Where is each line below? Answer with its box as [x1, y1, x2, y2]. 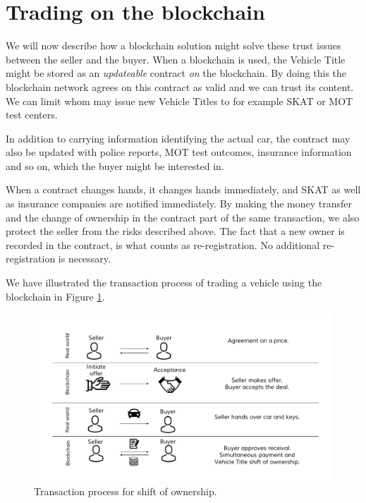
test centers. [6, 107, 58, 122]
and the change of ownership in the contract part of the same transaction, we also [6, 210, 360, 224]
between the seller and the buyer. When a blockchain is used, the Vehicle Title [6, 51, 346, 66]
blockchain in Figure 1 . [6, 289, 105, 303]
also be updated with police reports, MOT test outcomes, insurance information [6, 145, 352, 159]
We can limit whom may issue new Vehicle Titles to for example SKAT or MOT [6, 93, 353, 108]
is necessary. [58, 251, 111, 266]
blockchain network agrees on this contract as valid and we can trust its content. [6, 79, 354, 94]
